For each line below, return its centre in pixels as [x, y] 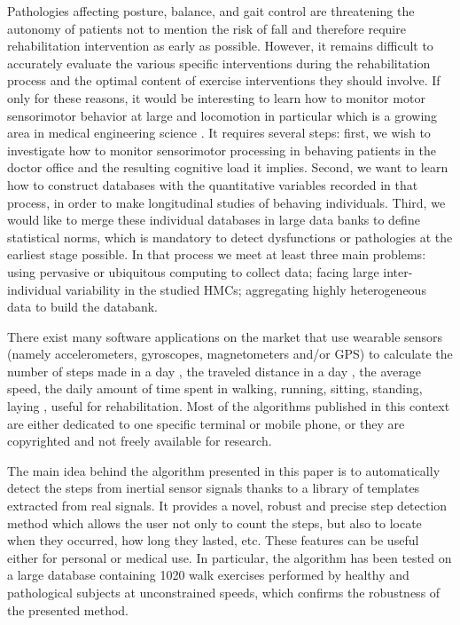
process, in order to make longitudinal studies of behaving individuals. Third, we [226, 202]
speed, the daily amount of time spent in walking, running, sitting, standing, [215, 388]
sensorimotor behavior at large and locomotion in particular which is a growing [222, 115]
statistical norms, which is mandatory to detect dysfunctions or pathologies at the [230, 237]
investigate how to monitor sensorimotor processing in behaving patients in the [222, 150]
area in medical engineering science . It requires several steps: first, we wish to [219, 133]
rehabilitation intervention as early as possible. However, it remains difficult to [220, 46]
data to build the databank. [82, 307]
